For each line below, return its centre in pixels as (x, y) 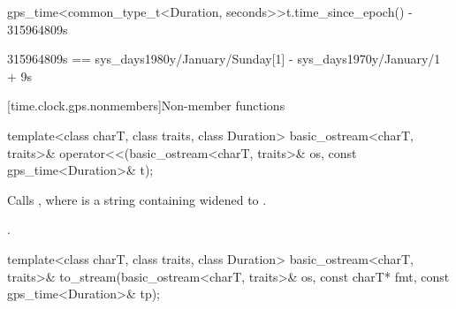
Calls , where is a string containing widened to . (137, 199)
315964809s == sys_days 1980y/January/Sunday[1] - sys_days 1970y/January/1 (224, 59)
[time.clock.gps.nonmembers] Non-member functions (146, 106)
